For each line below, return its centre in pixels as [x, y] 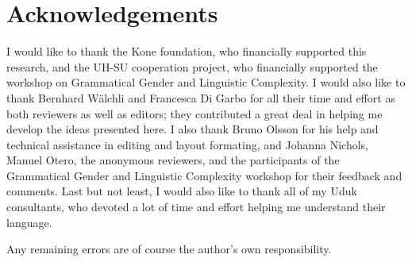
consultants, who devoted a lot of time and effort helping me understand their [196, 207]
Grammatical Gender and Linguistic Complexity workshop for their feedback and [204, 175]
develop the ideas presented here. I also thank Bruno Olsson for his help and [193, 129]
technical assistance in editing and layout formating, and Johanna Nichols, [187, 144]
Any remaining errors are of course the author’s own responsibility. [169, 249]
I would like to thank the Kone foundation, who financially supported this [187, 51]
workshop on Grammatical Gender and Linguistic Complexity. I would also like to [206, 82]
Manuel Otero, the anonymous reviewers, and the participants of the [173, 160]
